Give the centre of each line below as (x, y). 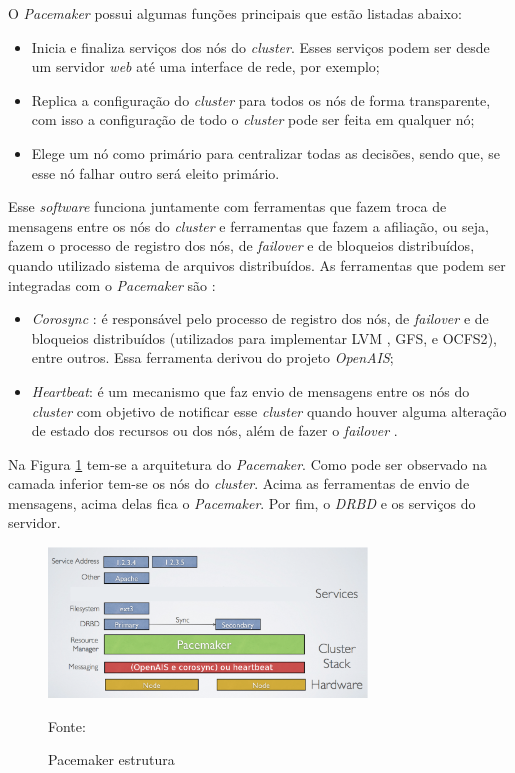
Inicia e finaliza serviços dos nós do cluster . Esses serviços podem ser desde (260, 46)
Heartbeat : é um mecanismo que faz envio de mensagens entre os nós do (250, 390)
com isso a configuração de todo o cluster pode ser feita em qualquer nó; (253, 119)
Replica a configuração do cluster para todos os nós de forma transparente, (261, 99)
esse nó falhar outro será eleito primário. (155, 172)
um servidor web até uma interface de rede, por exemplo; (205, 66)
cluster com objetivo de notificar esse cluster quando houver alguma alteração (269, 410)
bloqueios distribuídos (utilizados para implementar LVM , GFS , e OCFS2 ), (264, 337)
